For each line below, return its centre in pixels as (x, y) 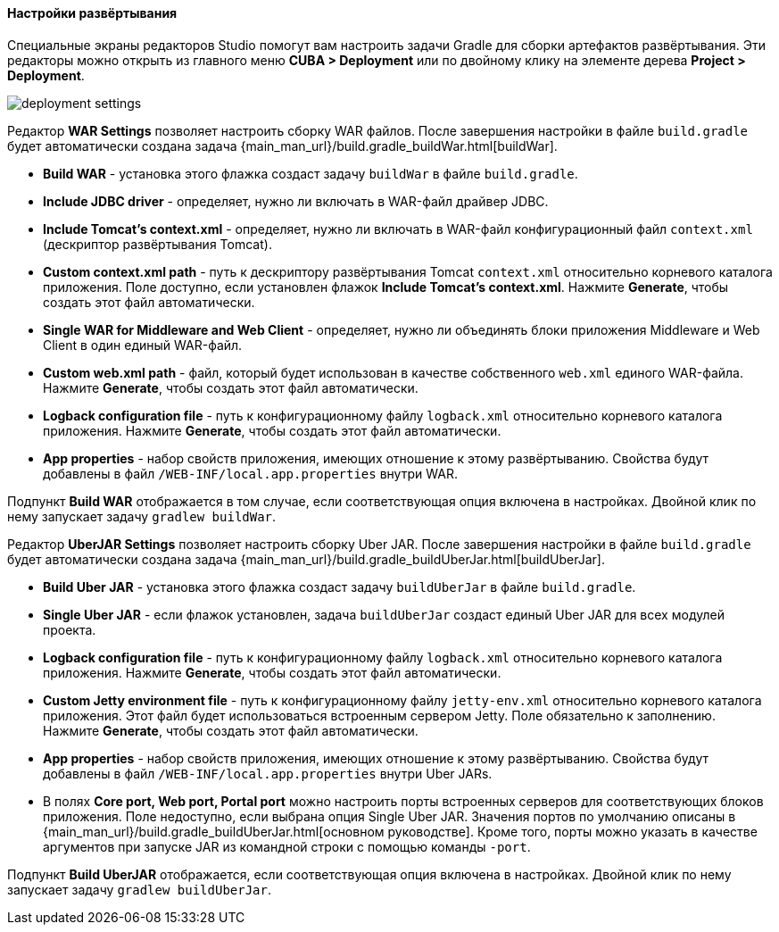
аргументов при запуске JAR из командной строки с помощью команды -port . (287, 846)
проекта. (70, 629)
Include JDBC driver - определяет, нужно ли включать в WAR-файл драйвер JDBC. (296, 201)
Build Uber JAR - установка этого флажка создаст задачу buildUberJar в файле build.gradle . (340, 587)
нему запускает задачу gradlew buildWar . (142, 516)
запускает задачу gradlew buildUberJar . (140, 889)
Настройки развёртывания (92, 13)
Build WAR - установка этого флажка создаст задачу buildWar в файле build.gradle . (311, 173)
